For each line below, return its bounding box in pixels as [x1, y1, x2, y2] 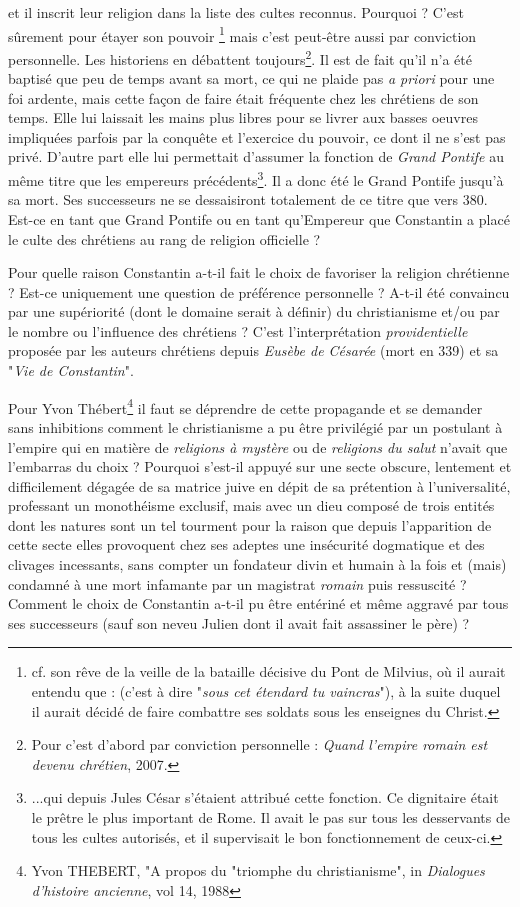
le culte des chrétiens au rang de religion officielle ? [8, 228, 321, 249]
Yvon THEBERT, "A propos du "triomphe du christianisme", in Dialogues [31, 860, 485, 881]
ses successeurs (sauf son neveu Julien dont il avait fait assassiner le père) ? [8, 612, 470, 633]
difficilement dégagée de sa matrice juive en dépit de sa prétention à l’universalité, [8, 475, 511, 496]
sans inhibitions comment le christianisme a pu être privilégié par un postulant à [8, 416, 503, 437]
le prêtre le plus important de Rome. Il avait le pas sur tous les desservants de [31, 807, 510, 827]
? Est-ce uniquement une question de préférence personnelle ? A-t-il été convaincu [8, 281, 510, 302]
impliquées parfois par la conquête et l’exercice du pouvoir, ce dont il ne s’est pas [8, 126, 506, 147]
